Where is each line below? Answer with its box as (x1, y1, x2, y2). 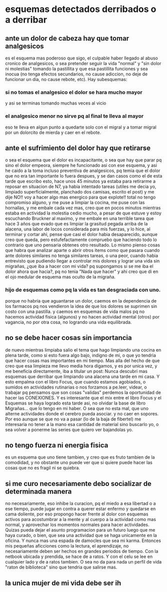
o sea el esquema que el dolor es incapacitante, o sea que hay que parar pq (5, 157, 162, 163)
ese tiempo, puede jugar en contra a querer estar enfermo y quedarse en (5, 506, 156, 512)
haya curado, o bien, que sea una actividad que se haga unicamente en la (5, 532, 157, 538)
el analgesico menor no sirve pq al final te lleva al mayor (5, 112, 144, 119)
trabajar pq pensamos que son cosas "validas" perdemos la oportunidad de (5, 389, 161, 395)
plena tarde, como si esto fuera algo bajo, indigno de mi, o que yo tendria (5, 352, 156, 358)
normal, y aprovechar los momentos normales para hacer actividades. (5, 521, 149, 528)
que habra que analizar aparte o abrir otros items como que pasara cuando (5, 247, 160, 253)
